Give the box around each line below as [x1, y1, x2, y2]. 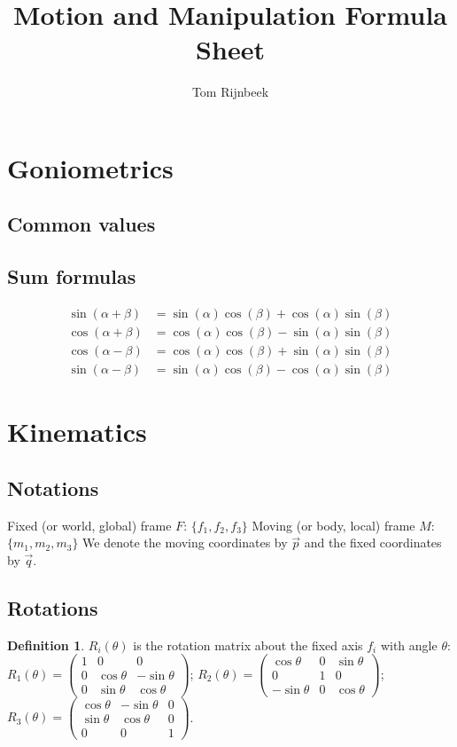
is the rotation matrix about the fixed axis [133, 635, 363, 654]
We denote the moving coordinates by [82, 533, 288, 552]
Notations [7, 474, 99, 501]
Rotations [7, 594, 98, 621]
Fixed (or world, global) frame [7, 515, 172, 534]
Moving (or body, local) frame [252, 515, 415, 534]
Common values [7, 210, 156, 238]
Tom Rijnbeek [191, 83, 269, 101]
